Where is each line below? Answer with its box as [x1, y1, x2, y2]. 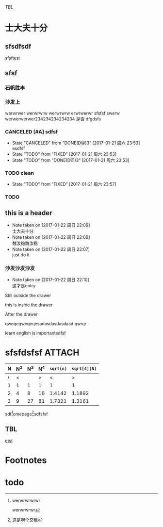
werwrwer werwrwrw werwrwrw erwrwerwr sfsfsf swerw [5, 110, 120, 116]
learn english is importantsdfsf [5, 330, 66, 336]
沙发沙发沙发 [5, 264, 35, 271]
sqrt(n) [49, 366, 67, 371]
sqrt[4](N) [71, 366, 97, 371]
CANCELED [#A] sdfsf [5, 128, 58, 135]
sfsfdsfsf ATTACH [5, 347, 80, 358]
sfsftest [5, 55, 20, 61]
